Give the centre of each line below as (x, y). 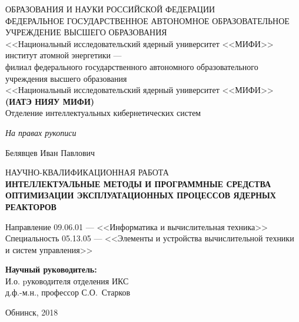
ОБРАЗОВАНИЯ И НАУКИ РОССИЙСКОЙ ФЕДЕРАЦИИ (110, 9)
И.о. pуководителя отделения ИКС (67, 280)
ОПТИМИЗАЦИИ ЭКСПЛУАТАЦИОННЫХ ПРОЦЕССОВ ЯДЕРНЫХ (141, 195)
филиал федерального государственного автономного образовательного (132, 66)
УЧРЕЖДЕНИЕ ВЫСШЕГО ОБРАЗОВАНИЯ (86, 32)
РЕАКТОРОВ (31, 206)
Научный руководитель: (51, 269)
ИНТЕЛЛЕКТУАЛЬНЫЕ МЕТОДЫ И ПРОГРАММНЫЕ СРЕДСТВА (138, 183)
